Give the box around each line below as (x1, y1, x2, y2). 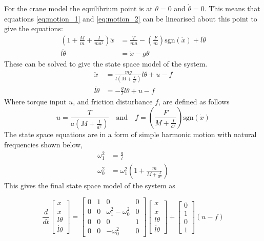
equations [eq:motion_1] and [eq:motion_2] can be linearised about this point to (4, 13, 257, 24)
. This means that (204, 3, 260, 13)
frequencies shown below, (4, 139, 83, 150)
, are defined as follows (158, 96, 230, 107)
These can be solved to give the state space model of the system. (4, 58, 208, 69)
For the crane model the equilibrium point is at (4, 3, 153, 13)
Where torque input (4, 96, 67, 107)
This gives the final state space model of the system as (4, 180, 175, 190)
